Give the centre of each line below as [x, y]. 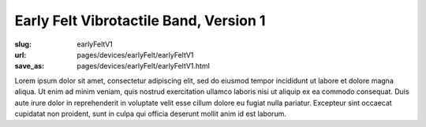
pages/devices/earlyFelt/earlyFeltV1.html [144, 66]
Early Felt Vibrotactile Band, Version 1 [140, 21]
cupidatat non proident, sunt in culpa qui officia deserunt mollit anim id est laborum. [151, 114]
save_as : [30, 66]
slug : [23, 44]
